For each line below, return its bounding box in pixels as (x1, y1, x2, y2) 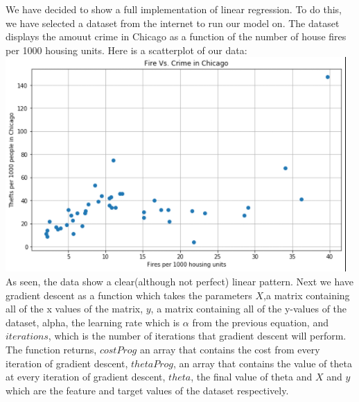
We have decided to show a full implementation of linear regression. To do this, (6, 2, 342, 16)
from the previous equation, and (192, 315, 329, 329)
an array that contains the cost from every (139, 342, 320, 356)
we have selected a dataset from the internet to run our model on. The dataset (6, 15, 340, 30)
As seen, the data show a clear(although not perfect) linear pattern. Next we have (6, 274, 354, 288)
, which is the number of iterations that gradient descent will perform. (48, 328, 347, 343)
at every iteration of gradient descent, (6, 369, 166, 384)
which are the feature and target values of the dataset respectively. (6, 383, 289, 397)
